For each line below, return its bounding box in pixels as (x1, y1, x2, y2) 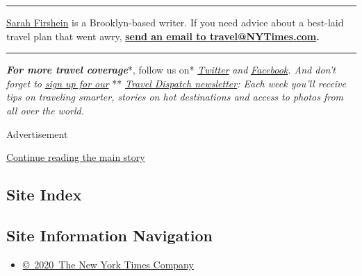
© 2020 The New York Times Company (22, 257, 194, 271)
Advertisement (6, 126, 68, 141)
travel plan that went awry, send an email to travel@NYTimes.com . (6, 28, 320, 43)
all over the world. (6, 103, 85, 117)
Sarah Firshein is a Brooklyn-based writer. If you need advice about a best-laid (6, 15, 344, 29)
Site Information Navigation (6, 224, 213, 245)
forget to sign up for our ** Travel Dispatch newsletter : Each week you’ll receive (6, 76, 346, 90)
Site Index (6, 184, 82, 205)
